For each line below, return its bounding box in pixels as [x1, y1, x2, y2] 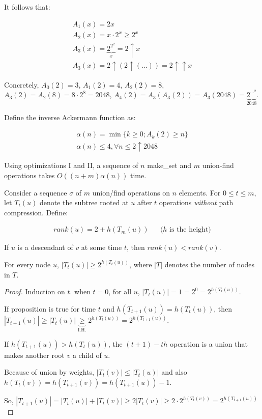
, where [129, 259, 152, 269]
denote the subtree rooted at [39, 197, 129, 208]
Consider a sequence [4, 187, 67, 198]
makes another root [4, 349, 65, 360]
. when [70, 286, 91, 297]
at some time [81, 242, 122, 253]
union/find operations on [92, 187, 170, 198]
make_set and [147, 160, 192, 171]
